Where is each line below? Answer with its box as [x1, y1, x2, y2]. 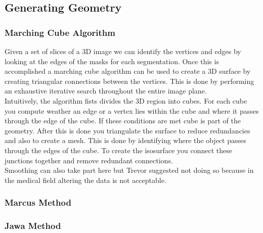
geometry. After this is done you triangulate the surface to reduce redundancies [5, 125, 250, 135]
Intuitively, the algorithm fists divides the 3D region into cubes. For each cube [5, 95, 247, 106]
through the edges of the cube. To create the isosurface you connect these [5, 145, 232, 155]
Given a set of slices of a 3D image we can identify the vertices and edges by [5, 46, 241, 56]
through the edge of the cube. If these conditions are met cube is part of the [5, 115, 241, 126]
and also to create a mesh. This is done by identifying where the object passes [5, 135, 246, 146]
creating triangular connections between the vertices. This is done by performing [5, 75, 254, 86]
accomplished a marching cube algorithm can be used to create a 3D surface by [5, 66, 251, 76]
